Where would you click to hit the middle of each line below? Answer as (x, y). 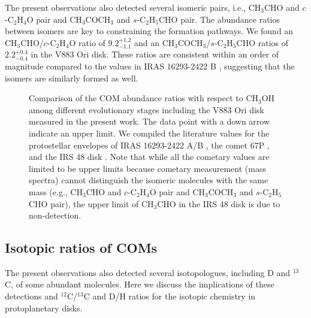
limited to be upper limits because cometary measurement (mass (147, 168)
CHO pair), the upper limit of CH (91, 203)
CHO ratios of (262, 42)
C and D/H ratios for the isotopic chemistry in (170, 296)
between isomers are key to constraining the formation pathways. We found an (149, 31)
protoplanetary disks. (44, 308)
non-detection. (55, 215)
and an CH (155, 42)
